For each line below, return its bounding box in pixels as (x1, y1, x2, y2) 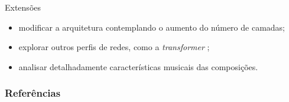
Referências (5, 85, 61, 100)
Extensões (5, 1, 41, 13)
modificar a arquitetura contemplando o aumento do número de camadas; (18, 21, 285, 33)
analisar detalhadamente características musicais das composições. (18, 60, 258, 73)
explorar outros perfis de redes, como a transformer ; (18, 41, 210, 53)
